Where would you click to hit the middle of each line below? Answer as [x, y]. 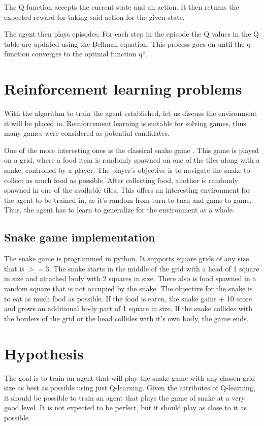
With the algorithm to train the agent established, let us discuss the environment [130, 113]
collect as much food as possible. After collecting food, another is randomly [121, 180]
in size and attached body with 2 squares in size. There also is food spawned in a [130, 278]
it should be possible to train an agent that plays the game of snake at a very [125, 397]
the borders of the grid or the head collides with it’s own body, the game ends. [126, 318]
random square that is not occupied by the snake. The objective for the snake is [128, 288]
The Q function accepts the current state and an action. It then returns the [122, 7]
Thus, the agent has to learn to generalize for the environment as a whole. [119, 210]
